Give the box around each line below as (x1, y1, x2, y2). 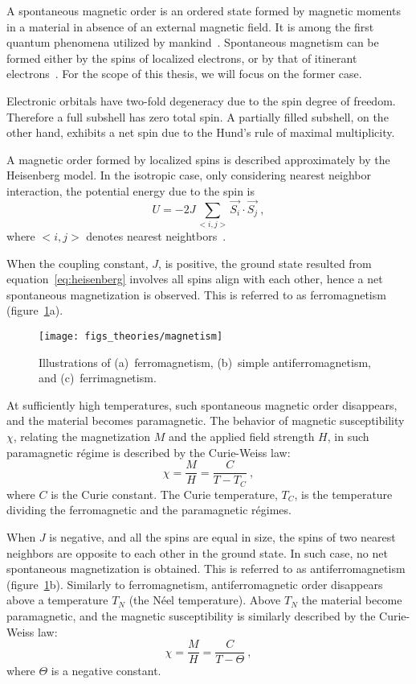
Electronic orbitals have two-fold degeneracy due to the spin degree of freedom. (6, 92, 396, 109)
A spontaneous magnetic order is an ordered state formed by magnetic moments (6, 2, 401, 19)
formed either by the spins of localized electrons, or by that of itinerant (6, 49, 357, 66)
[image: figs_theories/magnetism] (39, 331, 223, 343)
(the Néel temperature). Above (128, 591, 281, 608)
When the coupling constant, (6, 254, 149, 271)
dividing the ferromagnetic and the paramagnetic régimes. (6, 501, 292, 518)
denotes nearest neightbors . (86, 228, 226, 245)
